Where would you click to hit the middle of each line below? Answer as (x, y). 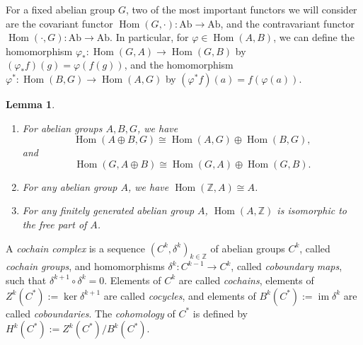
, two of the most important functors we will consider (242, 9)
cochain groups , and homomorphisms (85, 266)
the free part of (54, 224)
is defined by (220, 313)
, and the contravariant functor (288, 23)
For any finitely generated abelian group (108, 210)
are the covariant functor (59, 23)
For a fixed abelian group (60, 9)
